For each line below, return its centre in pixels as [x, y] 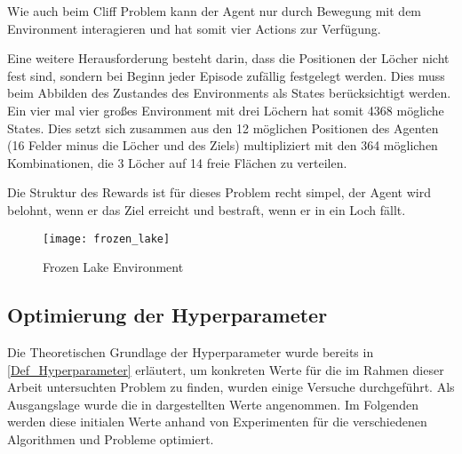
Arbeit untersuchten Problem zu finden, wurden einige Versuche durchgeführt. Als [231, 387]
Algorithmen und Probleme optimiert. [111, 438]
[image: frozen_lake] [107, 239]
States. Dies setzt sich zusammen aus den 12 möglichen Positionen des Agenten [223, 127]
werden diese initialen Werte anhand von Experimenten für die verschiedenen [217, 422]
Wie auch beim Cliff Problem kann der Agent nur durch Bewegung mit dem [215, 11]
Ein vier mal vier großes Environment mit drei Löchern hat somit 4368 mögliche [226, 110]
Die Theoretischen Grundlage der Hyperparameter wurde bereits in [191, 351]
